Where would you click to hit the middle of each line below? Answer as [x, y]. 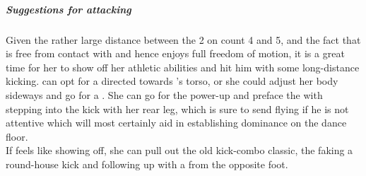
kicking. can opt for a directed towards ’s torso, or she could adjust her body [172, 81]
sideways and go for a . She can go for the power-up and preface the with [164, 94]
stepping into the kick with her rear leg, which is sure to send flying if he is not [177, 108]
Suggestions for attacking [69, 9]
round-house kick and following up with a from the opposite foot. [147, 164]
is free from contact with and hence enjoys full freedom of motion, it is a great [175, 53]
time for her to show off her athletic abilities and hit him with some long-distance [183, 67]
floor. [17, 136]
